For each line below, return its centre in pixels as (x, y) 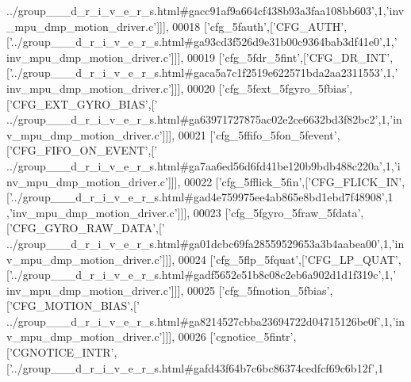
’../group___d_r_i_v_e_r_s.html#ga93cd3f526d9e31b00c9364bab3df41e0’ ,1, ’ (203, 42)
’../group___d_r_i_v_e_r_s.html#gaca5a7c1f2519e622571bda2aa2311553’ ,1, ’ (204, 73)
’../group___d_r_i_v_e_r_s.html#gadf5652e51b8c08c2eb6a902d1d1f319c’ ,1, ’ (203, 275)
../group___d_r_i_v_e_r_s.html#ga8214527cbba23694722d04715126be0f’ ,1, (200, 321)
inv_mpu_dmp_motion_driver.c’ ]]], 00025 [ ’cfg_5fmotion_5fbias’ (168, 290)
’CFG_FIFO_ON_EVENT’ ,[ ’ (83, 150)
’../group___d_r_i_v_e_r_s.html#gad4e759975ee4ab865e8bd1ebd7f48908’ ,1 (201, 197)
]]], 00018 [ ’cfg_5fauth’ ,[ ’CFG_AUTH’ (250, 26)
